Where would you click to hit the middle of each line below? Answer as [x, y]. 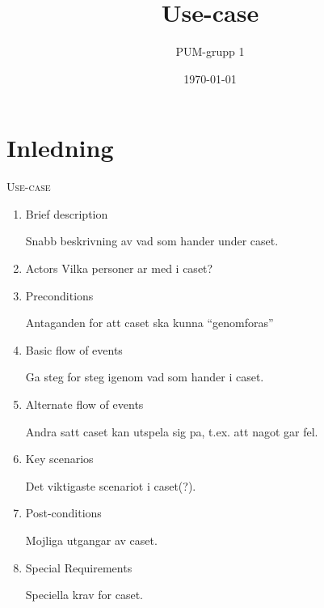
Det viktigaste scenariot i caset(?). [111, 485]
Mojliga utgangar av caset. [91, 540]
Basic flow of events [74, 349]
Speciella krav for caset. [84, 595]
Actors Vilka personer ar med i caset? [119, 268]
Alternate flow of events [84, 404]
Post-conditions [63, 513]
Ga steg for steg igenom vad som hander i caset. [145, 377]
